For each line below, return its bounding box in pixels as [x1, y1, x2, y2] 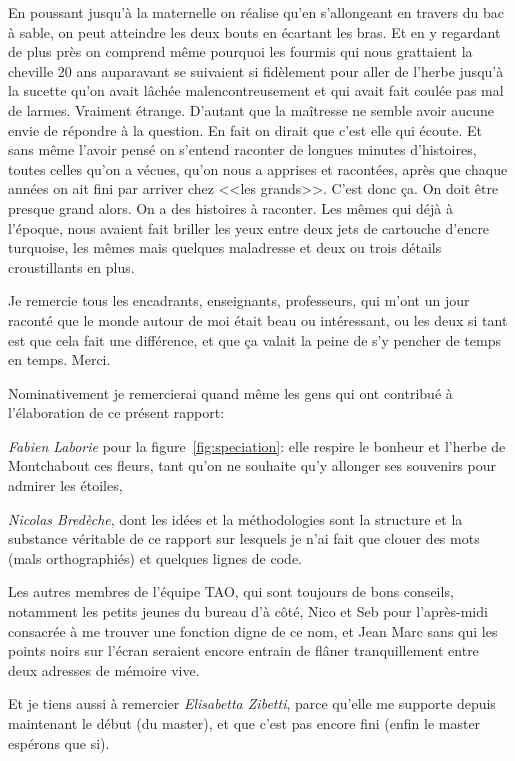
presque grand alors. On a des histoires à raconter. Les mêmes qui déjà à [8, 197, 454, 218]
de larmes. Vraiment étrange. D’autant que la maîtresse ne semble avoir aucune [8, 99, 494, 120]
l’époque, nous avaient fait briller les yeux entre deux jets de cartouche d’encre [8, 217, 490, 238]
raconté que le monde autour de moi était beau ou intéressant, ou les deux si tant [8, 309, 508, 330]
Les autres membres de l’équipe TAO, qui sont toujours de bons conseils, [8, 581, 454, 602]
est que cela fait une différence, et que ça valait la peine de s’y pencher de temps [8, 329, 501, 350]
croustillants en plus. [8, 256, 135, 277]
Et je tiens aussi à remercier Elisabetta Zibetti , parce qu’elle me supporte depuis [8, 693, 496, 714]
